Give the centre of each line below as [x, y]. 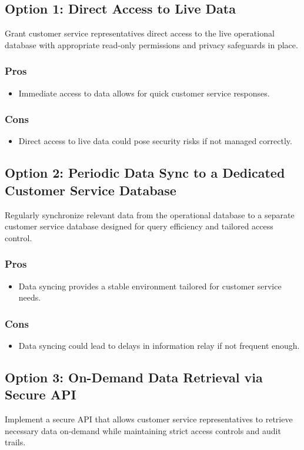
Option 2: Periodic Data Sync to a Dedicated [145, 173]
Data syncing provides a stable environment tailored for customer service [150, 286]
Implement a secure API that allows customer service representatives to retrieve [149, 419]
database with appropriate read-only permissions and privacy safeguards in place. [151, 44]
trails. [15, 442]
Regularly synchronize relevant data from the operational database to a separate [150, 214]
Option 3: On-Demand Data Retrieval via [134, 377]
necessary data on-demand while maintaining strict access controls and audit [143, 430]
